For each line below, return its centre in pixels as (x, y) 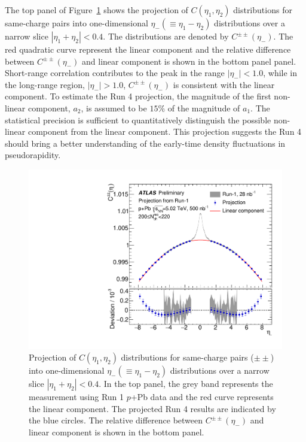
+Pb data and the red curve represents (202, 397)
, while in (280, 73)
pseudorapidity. (33, 155)
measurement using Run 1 (76, 397)
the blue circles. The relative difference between (116, 420)
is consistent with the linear (224, 84)
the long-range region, (45, 84)
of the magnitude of (204, 108)
